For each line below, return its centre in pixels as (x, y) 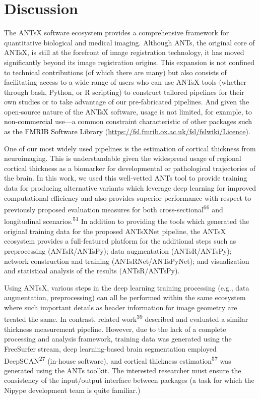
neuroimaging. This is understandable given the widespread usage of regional (123, 158)
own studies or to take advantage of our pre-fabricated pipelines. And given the (127, 102)
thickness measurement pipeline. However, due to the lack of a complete (115, 329)
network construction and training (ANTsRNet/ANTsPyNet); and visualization (127, 261)
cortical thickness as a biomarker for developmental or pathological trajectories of (130, 168)
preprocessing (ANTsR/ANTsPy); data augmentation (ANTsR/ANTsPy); (118, 250)
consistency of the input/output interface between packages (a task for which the (129, 380)
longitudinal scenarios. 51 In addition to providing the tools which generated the (127, 220)
